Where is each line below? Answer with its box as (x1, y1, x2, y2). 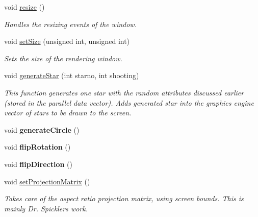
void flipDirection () (4, 158, 72, 169)
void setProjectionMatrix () (4, 176, 90, 186)
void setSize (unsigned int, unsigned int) (4, 36, 130, 46)
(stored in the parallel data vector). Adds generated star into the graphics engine (4, 97, 254, 108)
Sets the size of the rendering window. (4, 53, 122, 63)
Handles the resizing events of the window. (4, 18, 137, 29)
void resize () (4, 2, 45, 12)
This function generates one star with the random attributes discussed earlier (4, 87, 244, 98)
